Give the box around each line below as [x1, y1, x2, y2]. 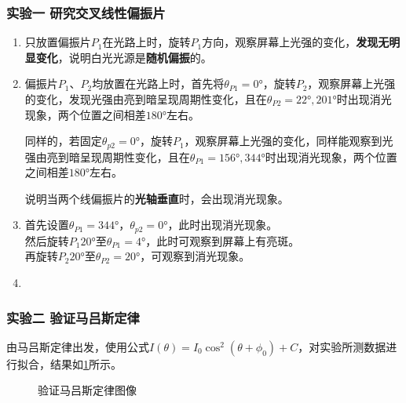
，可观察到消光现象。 [140, 248, 251, 264]
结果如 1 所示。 [49, 355, 122, 372]
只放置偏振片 [24, 34, 91, 50]
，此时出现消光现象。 [167, 216, 278, 233]
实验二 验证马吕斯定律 [6, 307, 140, 327]
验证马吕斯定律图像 [38, 382, 137, 398]
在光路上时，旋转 [102, 34, 191, 50]
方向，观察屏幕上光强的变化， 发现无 [202, 34, 390, 50]
